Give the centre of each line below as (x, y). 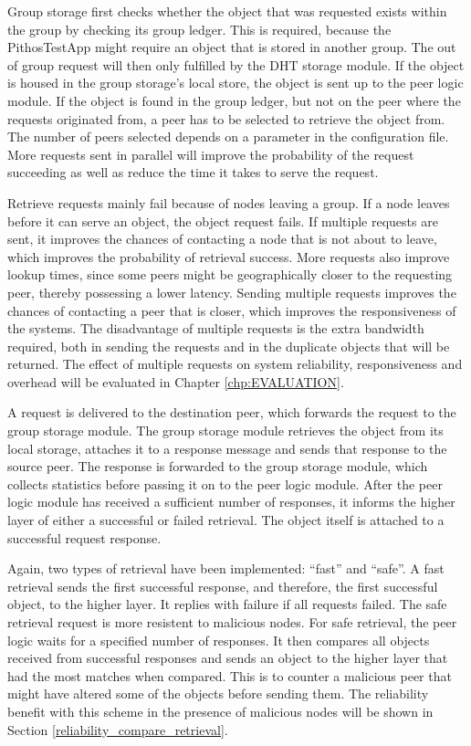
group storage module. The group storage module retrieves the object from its (225, 431)
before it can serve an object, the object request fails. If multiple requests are (223, 221)
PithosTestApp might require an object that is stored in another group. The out (232, 47)
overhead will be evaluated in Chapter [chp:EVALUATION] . (176, 381)
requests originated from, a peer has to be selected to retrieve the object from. (226, 118)
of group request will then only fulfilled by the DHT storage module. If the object (236, 64)
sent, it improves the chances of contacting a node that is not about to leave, (222, 239)
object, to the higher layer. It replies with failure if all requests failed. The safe (227, 604)
